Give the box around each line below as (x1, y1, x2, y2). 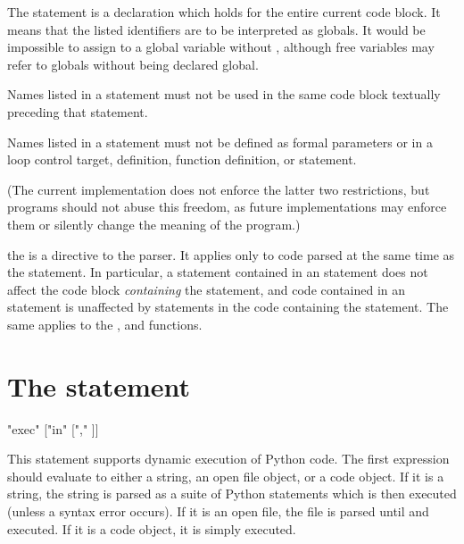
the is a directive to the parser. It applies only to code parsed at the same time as (7, 245, 455, 264)
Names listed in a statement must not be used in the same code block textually (7, 85, 441, 104)
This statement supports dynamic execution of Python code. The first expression (7, 449, 450, 468)
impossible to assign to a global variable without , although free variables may (7, 38, 435, 56)
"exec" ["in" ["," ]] (7, 419, 99, 438)
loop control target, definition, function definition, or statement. (7, 150, 357, 169)
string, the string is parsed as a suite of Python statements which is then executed (7, 484, 457, 503)
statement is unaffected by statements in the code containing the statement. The (7, 297, 449, 316)
